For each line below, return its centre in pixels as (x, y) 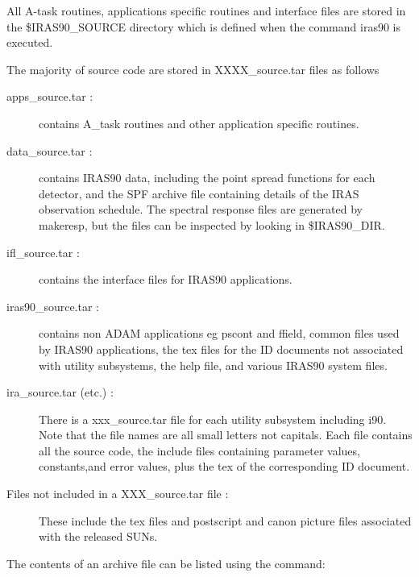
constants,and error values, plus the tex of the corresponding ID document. (224, 466)
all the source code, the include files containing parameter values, (199, 450)
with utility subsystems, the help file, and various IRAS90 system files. (213, 365)
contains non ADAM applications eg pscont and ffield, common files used (219, 333)
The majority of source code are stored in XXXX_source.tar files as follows (193, 69)
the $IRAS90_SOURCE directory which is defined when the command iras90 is (203, 26)
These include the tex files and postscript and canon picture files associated (225, 520)
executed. (30, 42)
